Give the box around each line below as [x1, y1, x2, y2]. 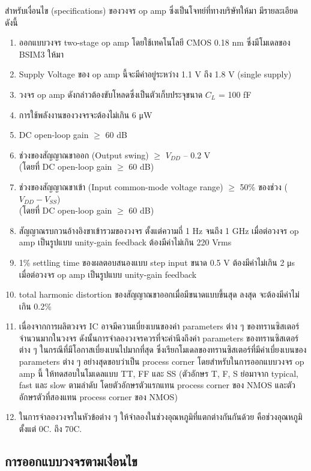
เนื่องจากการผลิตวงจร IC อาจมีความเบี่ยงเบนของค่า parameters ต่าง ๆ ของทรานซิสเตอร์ [19, 320, 300, 332]
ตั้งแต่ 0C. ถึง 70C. [19, 422, 82, 435]
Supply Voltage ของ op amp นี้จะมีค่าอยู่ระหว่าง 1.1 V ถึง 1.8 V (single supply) [19, 68, 292, 80]
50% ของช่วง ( [240, 180, 288, 193]
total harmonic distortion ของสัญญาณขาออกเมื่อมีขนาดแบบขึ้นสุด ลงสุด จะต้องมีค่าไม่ [19, 288, 300, 301]
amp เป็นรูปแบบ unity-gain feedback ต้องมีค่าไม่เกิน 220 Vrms [19, 236, 232, 248]
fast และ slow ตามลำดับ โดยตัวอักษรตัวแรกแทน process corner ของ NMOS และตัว [19, 379, 296, 391]
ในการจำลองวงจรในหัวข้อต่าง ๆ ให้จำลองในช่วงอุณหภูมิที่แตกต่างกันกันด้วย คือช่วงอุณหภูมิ [19, 410, 303, 423]
